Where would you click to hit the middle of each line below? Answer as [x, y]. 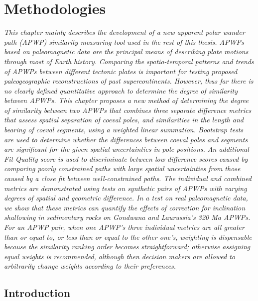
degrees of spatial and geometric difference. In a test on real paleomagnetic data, [126, 198]
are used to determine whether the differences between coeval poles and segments [126, 139]
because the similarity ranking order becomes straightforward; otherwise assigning [127, 247]
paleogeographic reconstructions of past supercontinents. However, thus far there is [129, 81]
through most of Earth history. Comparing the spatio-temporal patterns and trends [129, 61]
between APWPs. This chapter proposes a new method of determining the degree [126, 100]
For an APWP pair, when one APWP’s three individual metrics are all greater [124, 227]
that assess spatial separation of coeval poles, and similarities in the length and [124, 120]
